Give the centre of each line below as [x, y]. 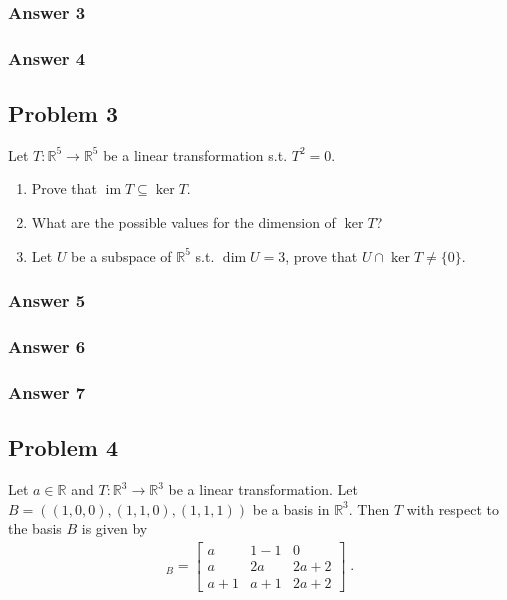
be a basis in [291, 508]
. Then [369, 508]
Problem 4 [63, 447]
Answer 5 [47, 300]
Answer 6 [47, 346]
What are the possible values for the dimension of [183, 222]
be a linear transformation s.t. [195, 154]
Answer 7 [47, 391]
